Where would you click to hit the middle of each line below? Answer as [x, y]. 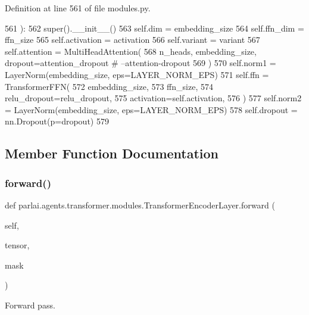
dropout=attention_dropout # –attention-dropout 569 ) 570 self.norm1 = [141, 63]
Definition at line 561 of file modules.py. [78, 8]
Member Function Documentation [112, 153]
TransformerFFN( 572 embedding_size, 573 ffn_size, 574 [109, 86]
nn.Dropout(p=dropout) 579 [57, 121]
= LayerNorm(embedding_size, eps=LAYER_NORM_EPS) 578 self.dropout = [151, 109]
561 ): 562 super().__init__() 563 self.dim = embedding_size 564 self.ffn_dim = [154, 28]
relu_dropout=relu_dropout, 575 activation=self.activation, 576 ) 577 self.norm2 [153, 98]
